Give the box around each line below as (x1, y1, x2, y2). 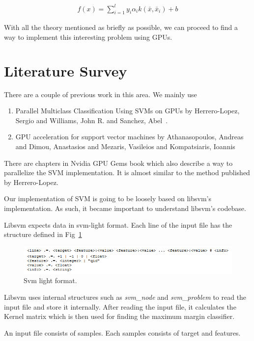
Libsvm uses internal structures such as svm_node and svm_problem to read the (4, 291, 247, 302)
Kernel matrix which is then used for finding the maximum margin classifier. (4, 311, 235, 321)
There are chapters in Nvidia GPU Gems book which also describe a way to (4, 157, 233, 168)
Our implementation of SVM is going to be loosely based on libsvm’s (4, 193, 211, 204)
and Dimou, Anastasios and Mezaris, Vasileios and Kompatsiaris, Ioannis (15, 141, 235, 152)
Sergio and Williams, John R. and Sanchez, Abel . (15, 115, 168, 125)
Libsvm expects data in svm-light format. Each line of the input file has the (4, 219, 232, 230)
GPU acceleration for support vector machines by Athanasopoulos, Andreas (15, 131, 244, 142)
